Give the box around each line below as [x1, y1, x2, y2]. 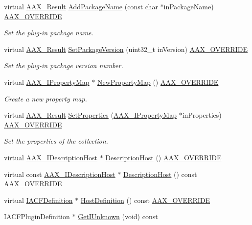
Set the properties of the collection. [4, 136, 108, 146]
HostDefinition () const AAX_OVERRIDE [80, 195, 210, 205]
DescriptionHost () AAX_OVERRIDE [105, 152, 222, 162]
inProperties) [182, 110, 222, 120]
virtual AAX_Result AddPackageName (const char [4, 1, 158, 11]
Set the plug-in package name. [4, 27, 93, 38]
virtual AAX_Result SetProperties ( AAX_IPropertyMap [4, 110, 177, 120]
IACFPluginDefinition [4, 211, 70, 222]
